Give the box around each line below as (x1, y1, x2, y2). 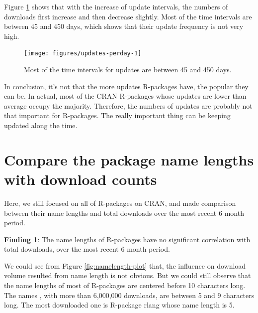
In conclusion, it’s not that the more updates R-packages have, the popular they (4, 81, 249, 91)
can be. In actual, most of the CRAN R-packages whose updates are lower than (4, 91, 247, 101)
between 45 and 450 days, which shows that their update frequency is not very (4, 21, 244, 31)
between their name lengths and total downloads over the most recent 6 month (4, 207, 244, 218)
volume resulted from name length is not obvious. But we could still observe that (4, 270, 251, 281)
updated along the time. (4, 120, 78, 130)
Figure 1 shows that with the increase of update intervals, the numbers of (4, 1, 228, 11)
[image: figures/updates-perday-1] (24, 50, 142, 57)
